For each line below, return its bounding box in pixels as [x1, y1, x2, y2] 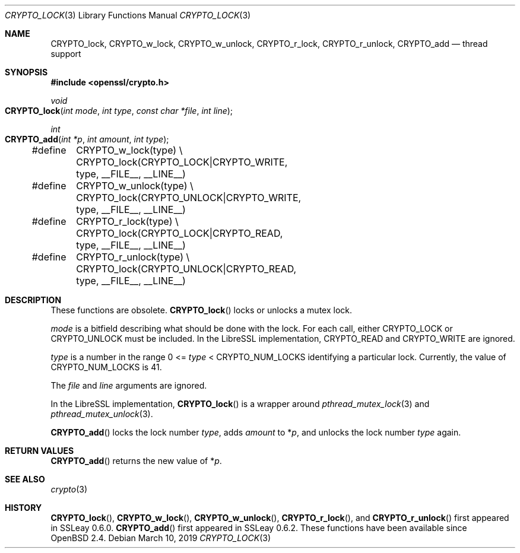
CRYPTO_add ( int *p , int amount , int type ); [5, 134, 169, 144]
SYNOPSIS [5, 67, 48, 77]
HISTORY [5, 503, 42, 513]
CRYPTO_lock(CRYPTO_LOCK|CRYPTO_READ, [76, 227, 283, 239]
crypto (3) [50, 484, 88, 494]
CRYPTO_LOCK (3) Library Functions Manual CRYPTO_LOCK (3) [5, 10, 251, 20]
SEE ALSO [5, 474, 45, 484]
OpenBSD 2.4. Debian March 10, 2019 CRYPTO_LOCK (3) [50, 533, 271, 543]
